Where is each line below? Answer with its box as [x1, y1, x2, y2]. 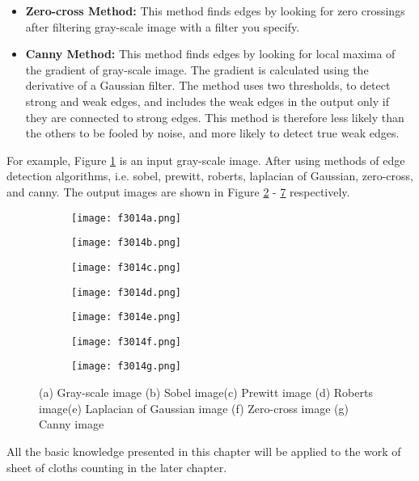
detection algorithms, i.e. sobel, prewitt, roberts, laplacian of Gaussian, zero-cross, [6, 167, 413, 184]
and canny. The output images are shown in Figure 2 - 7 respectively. [6, 183, 350, 200]
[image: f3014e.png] [71, 311, 182, 323]
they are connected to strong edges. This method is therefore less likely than [25, 108, 404, 125]
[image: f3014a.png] [71, 212, 182, 224]
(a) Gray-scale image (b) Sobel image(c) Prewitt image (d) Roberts [39, 384, 373, 401]
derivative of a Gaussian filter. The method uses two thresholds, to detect [25, 77, 391, 94]
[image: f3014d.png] [71, 286, 182, 298]
